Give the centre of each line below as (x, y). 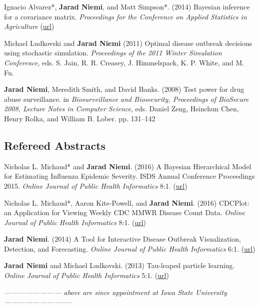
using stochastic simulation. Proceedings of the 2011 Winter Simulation (113, 53)
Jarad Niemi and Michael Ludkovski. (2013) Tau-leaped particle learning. (119, 265)
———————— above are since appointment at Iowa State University (115, 292)
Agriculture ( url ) (29, 26)
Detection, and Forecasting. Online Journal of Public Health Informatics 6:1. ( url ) (130, 248)
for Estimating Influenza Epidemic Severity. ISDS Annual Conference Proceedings (129, 176)
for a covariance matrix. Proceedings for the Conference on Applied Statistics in (125, 16)
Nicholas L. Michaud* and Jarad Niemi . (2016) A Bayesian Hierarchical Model (128, 166)
